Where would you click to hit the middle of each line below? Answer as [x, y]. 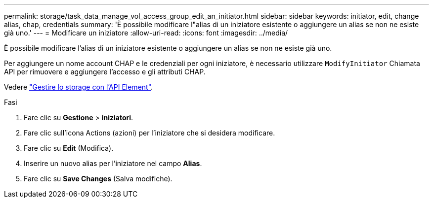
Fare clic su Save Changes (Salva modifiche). [98, 179]
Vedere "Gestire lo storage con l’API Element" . [79, 87]
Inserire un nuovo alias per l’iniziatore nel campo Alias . [113, 163]
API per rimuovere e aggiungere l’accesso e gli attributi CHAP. [105, 72]
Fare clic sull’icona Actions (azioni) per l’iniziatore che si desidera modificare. [150, 133]
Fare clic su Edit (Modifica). [69, 148]
